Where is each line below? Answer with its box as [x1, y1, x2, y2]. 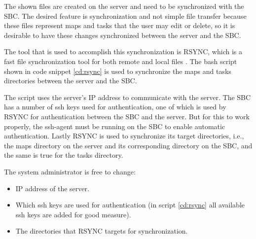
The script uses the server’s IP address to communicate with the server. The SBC [4, 92, 251, 102]
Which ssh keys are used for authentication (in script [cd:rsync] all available [15, 200, 245, 210]
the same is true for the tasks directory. [4, 150, 123, 160]
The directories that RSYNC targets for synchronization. [15, 226, 188, 236]
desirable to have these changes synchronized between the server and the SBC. [4, 30, 241, 40]
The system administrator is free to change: [4, 166, 136, 176]
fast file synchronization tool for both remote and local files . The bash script [4, 56, 237, 66]
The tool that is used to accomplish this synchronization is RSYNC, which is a [4, 46, 242, 57]
